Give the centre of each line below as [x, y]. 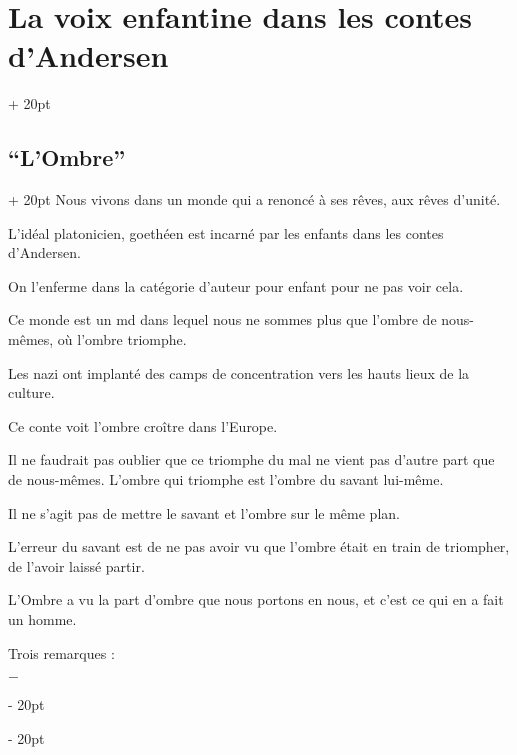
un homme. [42, 619]
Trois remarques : [61, 652]
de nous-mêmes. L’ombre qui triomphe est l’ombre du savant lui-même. [226, 479]
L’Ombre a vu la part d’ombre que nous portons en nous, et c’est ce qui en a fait [256, 599]
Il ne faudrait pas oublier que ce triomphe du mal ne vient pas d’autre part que [251, 459]
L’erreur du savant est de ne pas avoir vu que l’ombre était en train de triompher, [259, 546]
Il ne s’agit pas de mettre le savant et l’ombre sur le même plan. [204, 512]
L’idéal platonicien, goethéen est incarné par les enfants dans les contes [226, 232]
